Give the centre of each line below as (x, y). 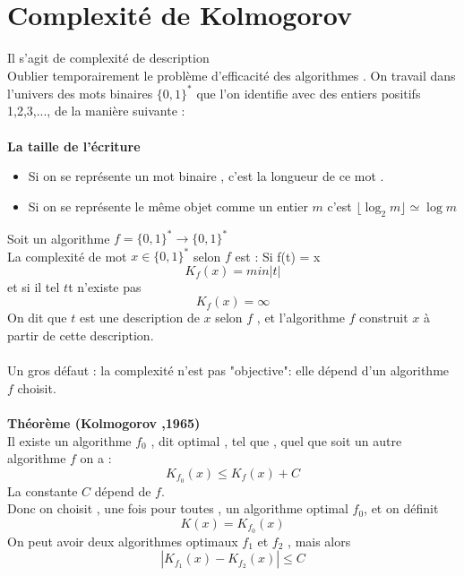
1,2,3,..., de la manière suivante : (96, 111)
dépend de (123, 490)
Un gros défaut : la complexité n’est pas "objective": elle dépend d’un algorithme (228, 370)
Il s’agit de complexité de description (108, 58)
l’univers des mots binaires (80, 93)
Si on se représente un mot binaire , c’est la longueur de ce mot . (206, 176)
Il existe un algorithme (69, 440)
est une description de (139, 318)
